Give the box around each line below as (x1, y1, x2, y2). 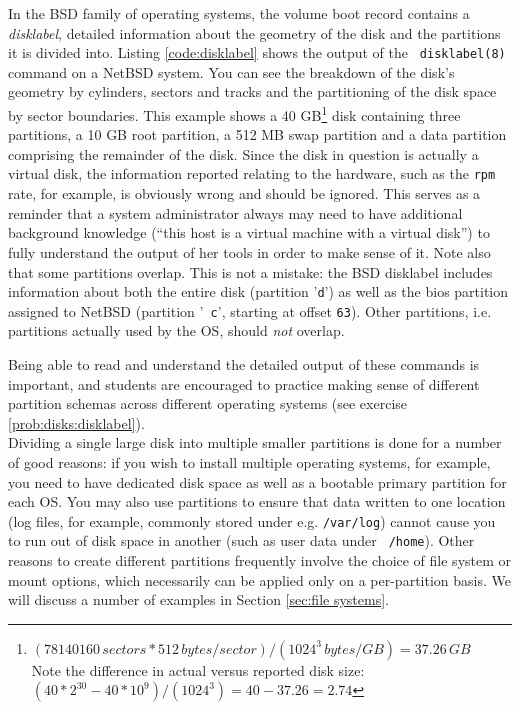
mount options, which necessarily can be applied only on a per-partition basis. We (8, 569, 511, 590)
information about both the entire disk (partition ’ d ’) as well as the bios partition (8, 281, 509, 302)
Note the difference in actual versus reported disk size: (31, 659, 365, 680)
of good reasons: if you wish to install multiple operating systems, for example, (8, 451, 491, 472)
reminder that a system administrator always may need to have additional (8, 202, 463, 223)
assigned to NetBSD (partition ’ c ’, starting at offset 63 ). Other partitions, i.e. (8, 300, 492, 321)
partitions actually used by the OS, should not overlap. (8, 320, 345, 341)
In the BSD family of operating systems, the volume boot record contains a (8, 3, 470, 23)
